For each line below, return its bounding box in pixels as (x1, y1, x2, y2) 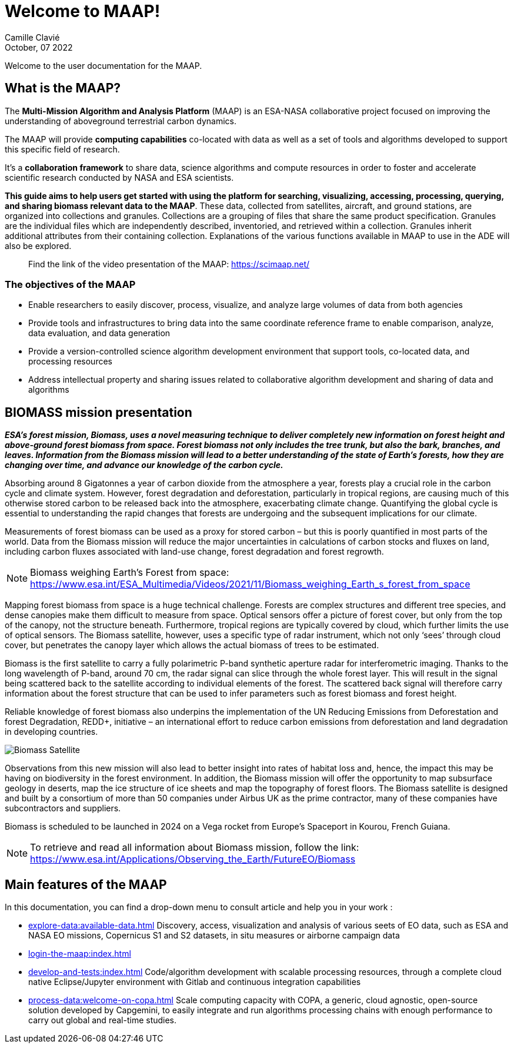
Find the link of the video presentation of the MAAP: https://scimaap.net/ (28, 258, 310, 269)
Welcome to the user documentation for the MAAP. (5, 60, 202, 71)
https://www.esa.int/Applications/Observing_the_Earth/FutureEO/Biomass (30, 853, 356, 865)
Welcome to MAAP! (5, 1, 161, 21)
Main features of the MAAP (5, 877, 167, 892)
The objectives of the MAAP (5, 278, 136, 290)
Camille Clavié (5, 32, 60, 42)
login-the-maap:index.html (28, 948, 131, 959)
